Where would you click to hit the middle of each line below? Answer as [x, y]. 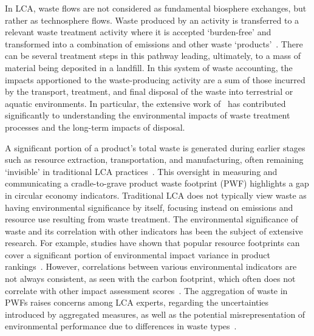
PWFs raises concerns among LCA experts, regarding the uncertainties [137, 302]
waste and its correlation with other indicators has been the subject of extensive [154, 231]
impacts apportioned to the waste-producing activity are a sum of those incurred [155, 79]
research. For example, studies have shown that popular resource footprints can [152, 243]
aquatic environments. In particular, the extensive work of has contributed [145, 103]
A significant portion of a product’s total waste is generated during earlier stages [155, 147]
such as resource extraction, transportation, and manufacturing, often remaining [154, 159]
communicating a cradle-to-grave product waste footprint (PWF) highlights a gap [157, 183]
